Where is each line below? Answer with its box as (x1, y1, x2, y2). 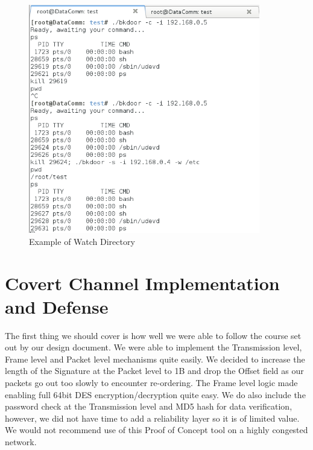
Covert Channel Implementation (5, 270, 280, 295)
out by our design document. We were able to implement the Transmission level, (5, 341, 302, 353)
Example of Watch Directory (29, 235, 135, 247)
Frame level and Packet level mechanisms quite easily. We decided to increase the (5, 352, 305, 365)
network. (5, 436, 37, 448)
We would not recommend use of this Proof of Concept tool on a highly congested (5, 423, 308, 436)
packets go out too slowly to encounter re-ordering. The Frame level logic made (5, 376, 298, 389)
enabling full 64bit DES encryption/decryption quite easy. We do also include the (5, 388, 306, 401)
